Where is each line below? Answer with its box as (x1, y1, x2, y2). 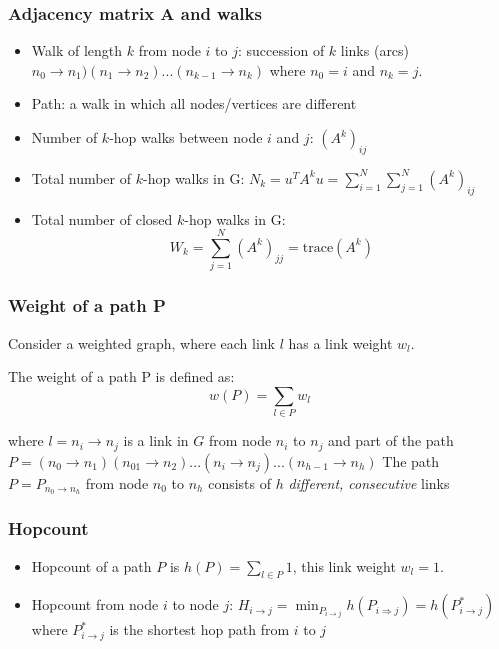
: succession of (238, 40, 325, 61)
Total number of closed (31, 208, 173, 229)
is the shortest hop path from (109, 619, 290, 640)
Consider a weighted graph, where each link (8, 332, 275, 353)
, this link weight (292, 555, 396, 576)
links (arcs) (340, 40, 410, 61)
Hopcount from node (31, 594, 159, 615)
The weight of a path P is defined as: (8, 366, 235, 387)
